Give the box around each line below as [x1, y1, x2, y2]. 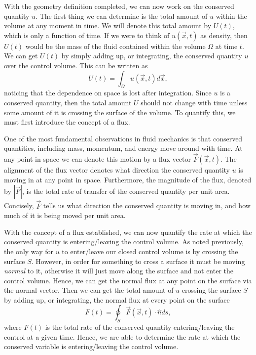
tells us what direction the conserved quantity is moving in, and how [43, 200, 251, 211]
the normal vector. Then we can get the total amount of [4, 285, 174, 295]
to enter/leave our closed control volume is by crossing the [62, 246, 238, 256]
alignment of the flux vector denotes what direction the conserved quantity [4, 165, 230, 175]
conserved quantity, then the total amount [4, 97, 132, 107]
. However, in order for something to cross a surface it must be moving [31, 256, 245, 266]
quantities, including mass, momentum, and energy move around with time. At [4, 143, 243, 153]
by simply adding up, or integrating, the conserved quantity [61, 50, 242, 61]
